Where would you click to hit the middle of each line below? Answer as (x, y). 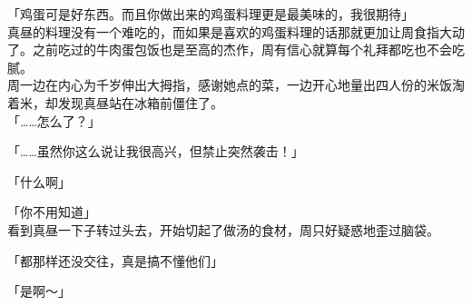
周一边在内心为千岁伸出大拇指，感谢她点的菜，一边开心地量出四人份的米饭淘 (236, 85)
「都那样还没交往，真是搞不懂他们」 (115, 260)
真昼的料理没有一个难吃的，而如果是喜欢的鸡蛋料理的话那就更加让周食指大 (230, 31)
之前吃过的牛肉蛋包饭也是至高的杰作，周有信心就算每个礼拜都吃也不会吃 (248, 49)
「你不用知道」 (52, 212)
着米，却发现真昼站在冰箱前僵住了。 (115, 102)
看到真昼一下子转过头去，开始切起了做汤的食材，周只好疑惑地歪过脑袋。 (223, 229)
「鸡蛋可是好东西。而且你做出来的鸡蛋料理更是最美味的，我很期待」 (211, 14)
